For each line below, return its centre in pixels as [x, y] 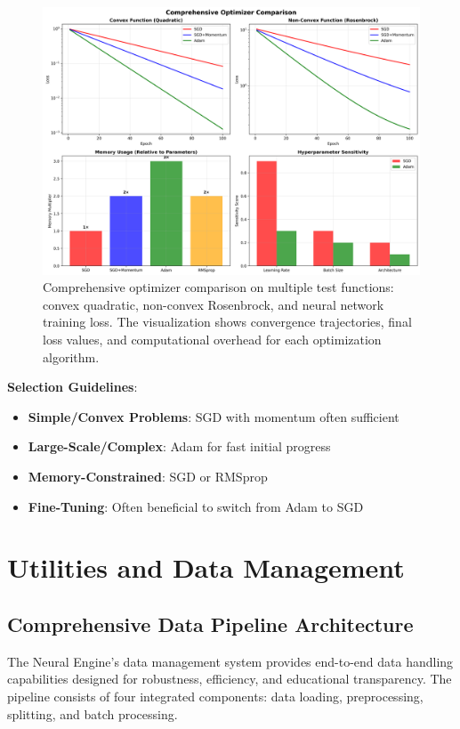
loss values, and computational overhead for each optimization [212, 339]
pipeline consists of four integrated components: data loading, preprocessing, [215, 696]
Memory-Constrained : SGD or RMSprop [148, 476]
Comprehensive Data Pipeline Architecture [210, 624]
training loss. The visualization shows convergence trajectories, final [227, 322]
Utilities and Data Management [206, 567]
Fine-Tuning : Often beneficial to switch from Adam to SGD [196, 506]
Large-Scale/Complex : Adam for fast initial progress [179, 446]
